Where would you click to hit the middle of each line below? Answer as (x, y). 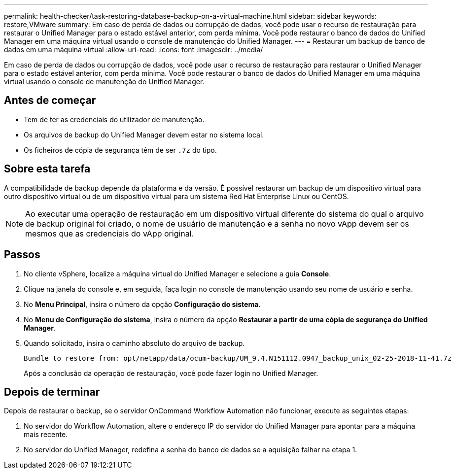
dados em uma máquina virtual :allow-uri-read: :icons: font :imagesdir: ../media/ (134, 50)
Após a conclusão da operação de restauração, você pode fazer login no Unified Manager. (171, 373)
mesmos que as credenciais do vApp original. (110, 233)
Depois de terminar (52, 392)
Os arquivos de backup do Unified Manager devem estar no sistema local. (144, 135)
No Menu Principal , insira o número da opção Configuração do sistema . (142, 304)
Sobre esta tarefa (47, 169)
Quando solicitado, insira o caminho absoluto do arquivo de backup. (134, 343)
